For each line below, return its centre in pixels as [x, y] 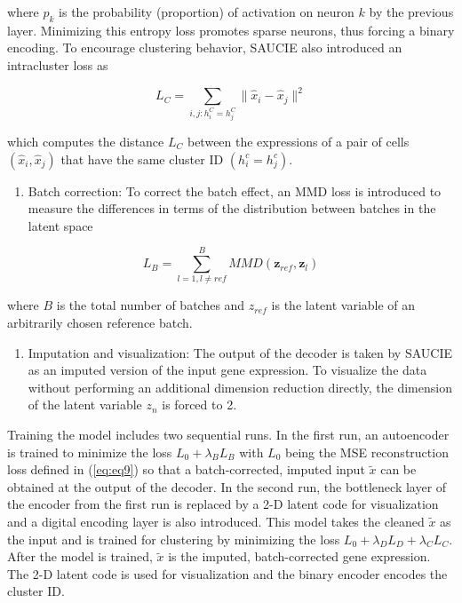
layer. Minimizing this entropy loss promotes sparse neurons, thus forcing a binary [231, 30]
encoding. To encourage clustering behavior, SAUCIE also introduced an [205, 48]
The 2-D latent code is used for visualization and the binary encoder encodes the [227, 573]
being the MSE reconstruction [367, 452]
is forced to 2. [199, 405]
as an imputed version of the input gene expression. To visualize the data [227, 370]
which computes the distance [86, 141]
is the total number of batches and [151, 305]
